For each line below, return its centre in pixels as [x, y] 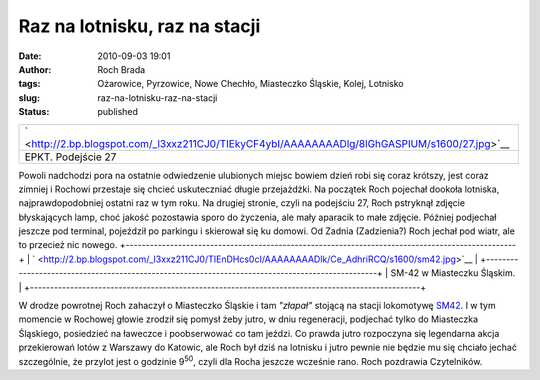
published [118, 112]
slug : [29, 97]
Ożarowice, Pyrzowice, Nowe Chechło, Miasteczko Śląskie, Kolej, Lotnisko [250, 84]
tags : [29, 84]
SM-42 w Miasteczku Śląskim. [453, 273]
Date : [30, 56]
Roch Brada [121, 69]
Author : [35, 69]
